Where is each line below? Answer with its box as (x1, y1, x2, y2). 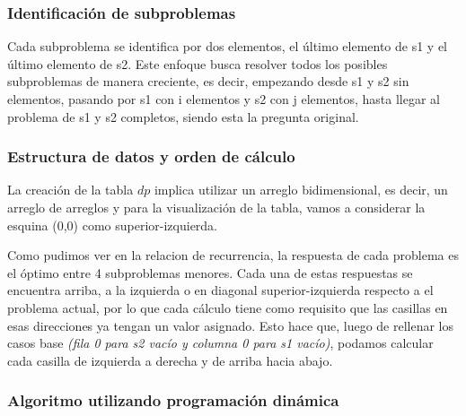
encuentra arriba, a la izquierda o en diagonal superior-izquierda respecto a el (7, 281, 434, 299)
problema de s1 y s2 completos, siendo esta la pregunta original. (7, 107, 359, 126)
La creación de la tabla (7, 180, 134, 199)
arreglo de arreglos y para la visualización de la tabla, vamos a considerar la (7, 198, 426, 216)
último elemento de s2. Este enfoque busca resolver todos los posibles (7, 54, 388, 73)
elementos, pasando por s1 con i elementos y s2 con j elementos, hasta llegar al (7, 90, 440, 108)
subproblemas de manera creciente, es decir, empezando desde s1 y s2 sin (7, 72, 409, 91)
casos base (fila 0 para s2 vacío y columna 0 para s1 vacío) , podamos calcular (7, 334, 434, 352)
